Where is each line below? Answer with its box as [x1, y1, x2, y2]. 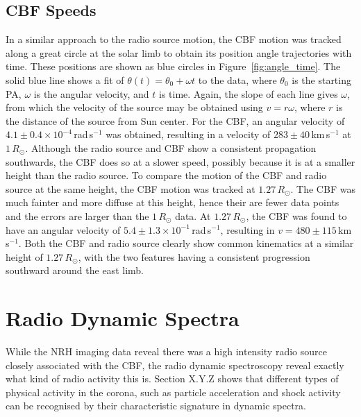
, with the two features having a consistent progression [78, 249, 310, 264]
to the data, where [198, 72, 277, 87]
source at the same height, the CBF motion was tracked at [6, 181, 255, 196]
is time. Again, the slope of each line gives [159, 86, 338, 101]
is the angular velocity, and [33, 86, 149, 101]
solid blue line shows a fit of [6, 72, 124, 87]
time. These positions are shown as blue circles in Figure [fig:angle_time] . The [6, 59, 341, 74]
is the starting [292, 72, 351, 87]
